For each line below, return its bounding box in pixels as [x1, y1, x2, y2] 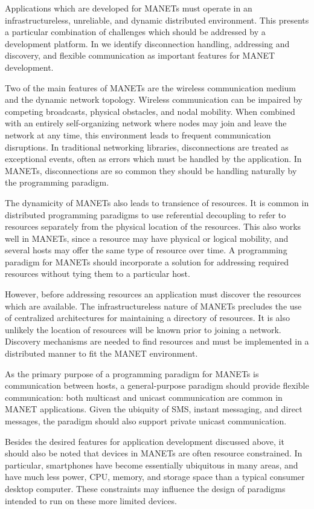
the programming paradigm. [5, 176, 109, 189]
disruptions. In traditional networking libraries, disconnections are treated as [5, 140, 289, 153]
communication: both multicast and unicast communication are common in [5, 391, 283, 403]
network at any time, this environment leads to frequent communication [5, 128, 271, 141]
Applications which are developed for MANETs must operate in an [5, 2, 252, 14]
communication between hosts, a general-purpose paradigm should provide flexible [5, 379, 309, 392]
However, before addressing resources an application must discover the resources [5, 288, 301, 300]
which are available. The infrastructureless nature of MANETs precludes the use [5, 299, 302, 312]
